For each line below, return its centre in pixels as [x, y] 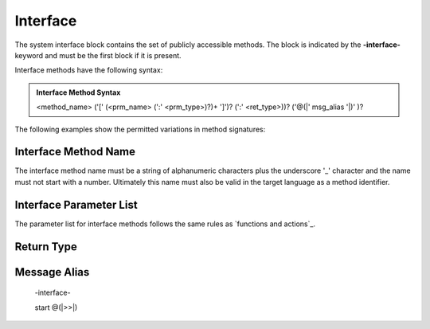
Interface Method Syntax [78, 92]
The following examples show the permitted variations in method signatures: [140, 129]
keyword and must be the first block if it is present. [98, 55]
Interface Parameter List [76, 204]
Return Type [46, 247]
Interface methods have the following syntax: [89, 70]
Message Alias [52, 272]
